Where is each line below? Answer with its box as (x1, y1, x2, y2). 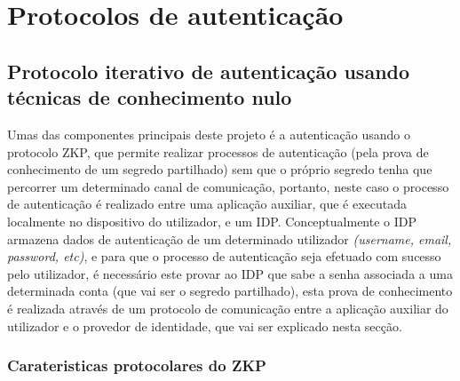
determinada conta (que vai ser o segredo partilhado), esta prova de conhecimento (7, 282, 453, 300)
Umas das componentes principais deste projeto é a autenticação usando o (7, 124, 410, 143)
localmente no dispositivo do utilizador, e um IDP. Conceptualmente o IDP (7, 211, 417, 230)
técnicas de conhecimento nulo (7, 83, 292, 111)
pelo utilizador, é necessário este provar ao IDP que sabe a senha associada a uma (7, 264, 453, 282)
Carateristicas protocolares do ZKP (7, 354, 266, 377)
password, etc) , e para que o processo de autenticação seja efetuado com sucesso (7, 247, 441, 266)
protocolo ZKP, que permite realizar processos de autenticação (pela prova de (7, 142, 429, 161)
